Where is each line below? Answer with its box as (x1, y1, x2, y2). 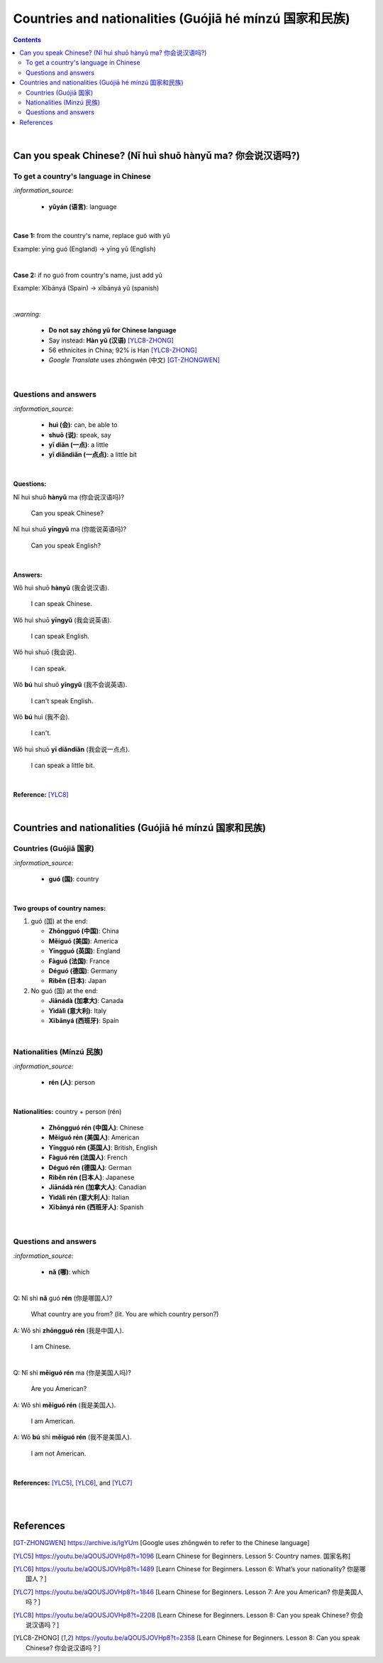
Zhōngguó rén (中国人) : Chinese (48, 1123, 144, 1132)
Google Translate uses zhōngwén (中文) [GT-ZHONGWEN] (48, 356, 220, 364)
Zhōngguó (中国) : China (48, 927, 120, 936)
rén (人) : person (48, 1078, 96, 1086)
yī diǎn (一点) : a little (48, 440, 109, 449)
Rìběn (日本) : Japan (48, 977, 106, 985)
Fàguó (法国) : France (48, 956, 110, 965)
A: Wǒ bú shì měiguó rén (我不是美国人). (13, 1433, 132, 1441)
